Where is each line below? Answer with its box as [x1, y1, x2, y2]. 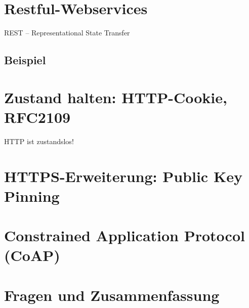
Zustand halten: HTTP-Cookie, [4, 86, 227, 107]
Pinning [4, 185, 60, 206]
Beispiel [4, 52, 46, 68]
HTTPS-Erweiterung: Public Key [4, 165, 242, 186]
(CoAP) [4, 245, 60, 266]
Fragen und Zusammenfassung [4, 284, 220, 305]
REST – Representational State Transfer [4, 27, 130, 38]
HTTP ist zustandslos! [4, 136, 74, 146]
